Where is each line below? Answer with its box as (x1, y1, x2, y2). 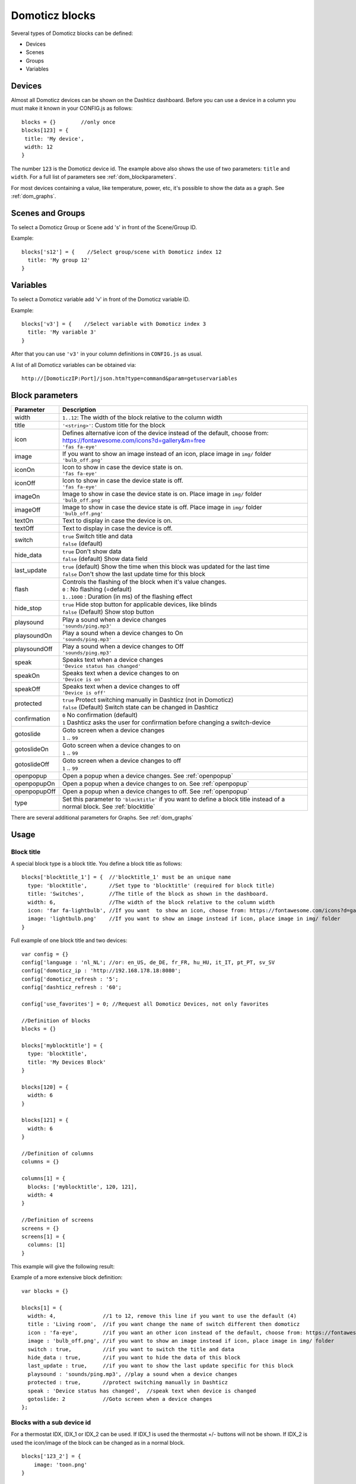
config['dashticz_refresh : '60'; (21, 984, 122, 991)
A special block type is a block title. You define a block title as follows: (11, 860, 182, 867)
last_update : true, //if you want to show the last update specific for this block (27, 1362, 294, 1369)
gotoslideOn (14, 745, 49, 753)
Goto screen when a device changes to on (62, 741, 181, 749)
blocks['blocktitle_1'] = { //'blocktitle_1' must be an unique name (21, 874, 231, 881)
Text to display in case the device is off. (62, 524, 173, 532)
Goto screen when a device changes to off (62, 756, 182, 765)
